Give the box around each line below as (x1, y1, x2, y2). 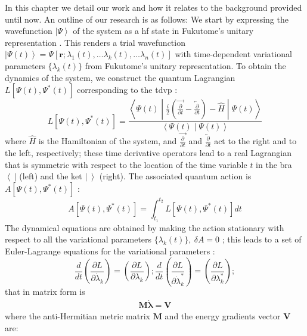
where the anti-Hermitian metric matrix (5, 310, 150, 322)
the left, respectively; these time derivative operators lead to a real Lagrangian (5, 147, 292, 159)
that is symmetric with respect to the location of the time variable (5, 158, 247, 170)
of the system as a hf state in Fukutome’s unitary (73, 24, 254, 37)
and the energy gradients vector (165, 310, 281, 322)
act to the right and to (214, 134, 297, 147)
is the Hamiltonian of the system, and (38, 134, 177, 147)
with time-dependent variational (175, 48, 292, 60)
